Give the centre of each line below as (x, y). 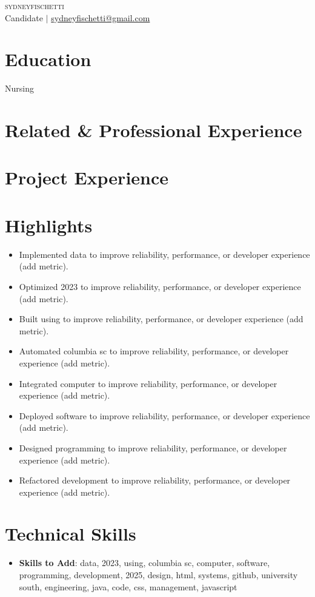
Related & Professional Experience (154, 130)
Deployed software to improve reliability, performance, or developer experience (164, 415)
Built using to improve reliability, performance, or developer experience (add (161, 319)
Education (48, 59)
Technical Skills (71, 534)
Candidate (24, 17)
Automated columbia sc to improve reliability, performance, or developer (154, 351)
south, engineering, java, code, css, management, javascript (128, 586)
